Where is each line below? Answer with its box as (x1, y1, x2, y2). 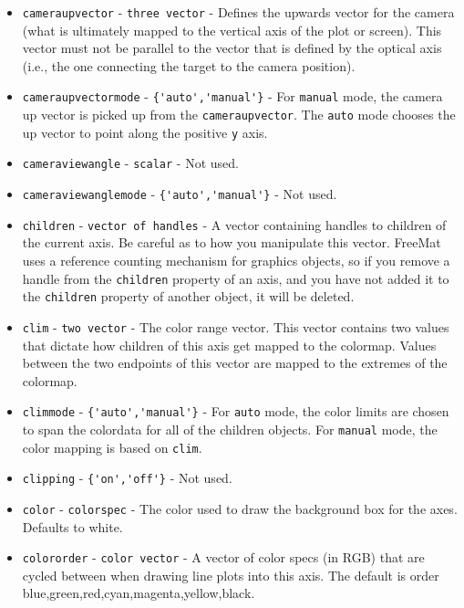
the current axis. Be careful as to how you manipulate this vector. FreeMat (22, 233, 441, 252)
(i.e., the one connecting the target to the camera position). (22, 56, 356, 75)
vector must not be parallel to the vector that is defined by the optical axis (22, 38, 442, 58)
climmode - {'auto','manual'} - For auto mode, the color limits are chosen (22, 402, 449, 421)
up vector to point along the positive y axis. (22, 122, 268, 142)
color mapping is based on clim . (22, 437, 202, 456)
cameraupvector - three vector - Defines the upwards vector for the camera (22, 3, 455, 21)
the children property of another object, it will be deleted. (22, 287, 355, 306)
